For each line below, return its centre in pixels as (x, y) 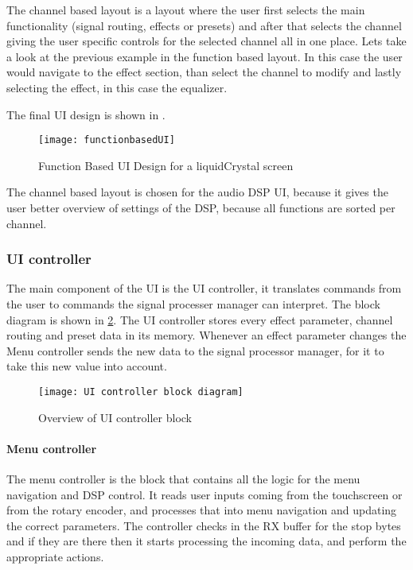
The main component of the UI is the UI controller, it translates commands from (204, 288)
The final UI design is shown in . (86, 114)
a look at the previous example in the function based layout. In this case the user (205, 56)
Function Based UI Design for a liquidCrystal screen (166, 165)
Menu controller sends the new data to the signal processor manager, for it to (195, 350)
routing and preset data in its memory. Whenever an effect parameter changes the (206, 335)
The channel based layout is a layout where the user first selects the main (186, 10)
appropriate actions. (55, 556)
